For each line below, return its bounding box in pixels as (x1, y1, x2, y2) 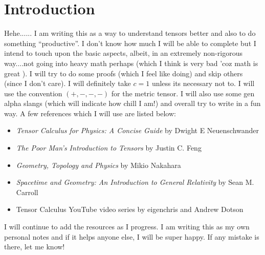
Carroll (16, 186, 38, 197)
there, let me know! (4, 241, 65, 252)
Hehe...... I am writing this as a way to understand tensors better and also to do (4, 28, 256, 38)
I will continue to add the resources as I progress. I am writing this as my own (4, 221, 250, 232)
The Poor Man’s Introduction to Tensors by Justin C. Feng (16, 142, 202, 153)
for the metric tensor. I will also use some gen (111, 88, 255, 98)
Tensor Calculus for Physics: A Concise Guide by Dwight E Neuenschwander (16, 125, 259, 136)
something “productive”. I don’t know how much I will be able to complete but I (4, 37, 256, 48)
